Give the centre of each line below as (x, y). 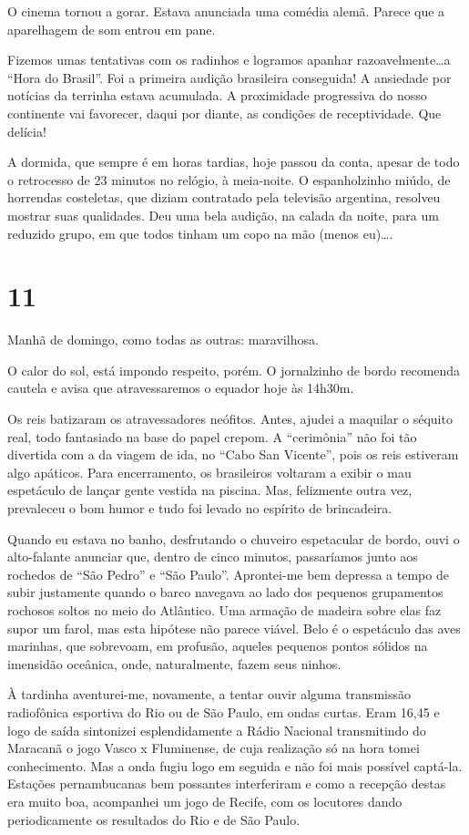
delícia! (27, 131)
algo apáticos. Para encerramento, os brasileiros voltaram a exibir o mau (209, 472)
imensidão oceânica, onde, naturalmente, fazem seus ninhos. (174, 663)
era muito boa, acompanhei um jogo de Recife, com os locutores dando (205, 801)
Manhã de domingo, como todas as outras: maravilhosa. (163, 340)
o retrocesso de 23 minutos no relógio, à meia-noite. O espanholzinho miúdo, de (229, 179)
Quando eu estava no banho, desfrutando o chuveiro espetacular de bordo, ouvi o (234, 538)
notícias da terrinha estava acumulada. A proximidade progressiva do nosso (217, 95)
